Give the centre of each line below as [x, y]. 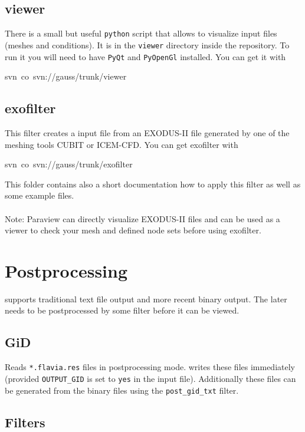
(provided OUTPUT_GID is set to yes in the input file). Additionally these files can [150, 378]
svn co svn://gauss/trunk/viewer [66, 76]
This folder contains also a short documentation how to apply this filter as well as [153, 184]
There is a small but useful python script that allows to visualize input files [141, 33]
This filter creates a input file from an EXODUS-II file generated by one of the [147, 132]
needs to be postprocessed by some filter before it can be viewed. [122, 310]
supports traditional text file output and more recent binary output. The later [146, 299]
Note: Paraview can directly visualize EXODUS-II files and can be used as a [142, 218]
